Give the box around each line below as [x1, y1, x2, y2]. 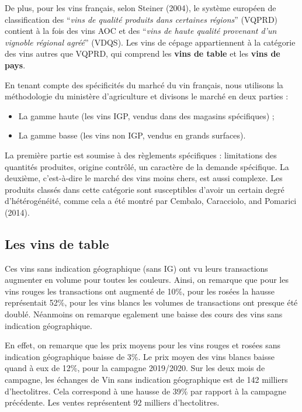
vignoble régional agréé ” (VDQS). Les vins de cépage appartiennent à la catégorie [5, 36, 296, 48]
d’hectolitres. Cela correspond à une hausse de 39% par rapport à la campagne [5, 385, 286, 397]
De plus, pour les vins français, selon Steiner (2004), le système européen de [5, 2, 276, 13]
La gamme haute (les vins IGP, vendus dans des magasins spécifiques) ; [18, 109, 275, 122]
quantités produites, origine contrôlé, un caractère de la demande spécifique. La [5, 160, 289, 172]
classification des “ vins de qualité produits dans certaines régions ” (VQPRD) [5, 13, 278, 25]
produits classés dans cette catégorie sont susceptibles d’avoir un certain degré [5, 183, 284, 195]
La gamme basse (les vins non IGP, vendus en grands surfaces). [18, 129, 246, 141]
